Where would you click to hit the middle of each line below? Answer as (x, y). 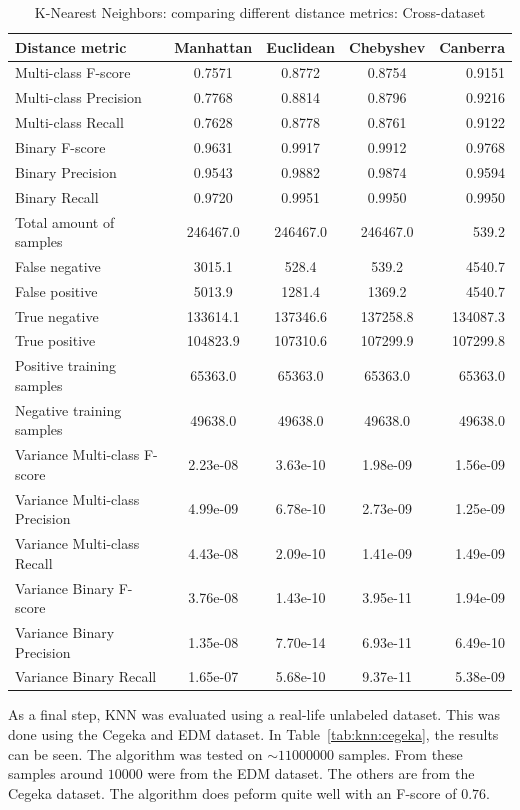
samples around (56, 773)
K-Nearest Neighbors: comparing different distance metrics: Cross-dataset (260, 12)
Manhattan (213, 46)
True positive (55, 340)
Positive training (66, 365)
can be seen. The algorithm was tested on (135, 753)
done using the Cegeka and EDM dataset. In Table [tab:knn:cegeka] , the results (253, 734)
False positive (56, 290)
